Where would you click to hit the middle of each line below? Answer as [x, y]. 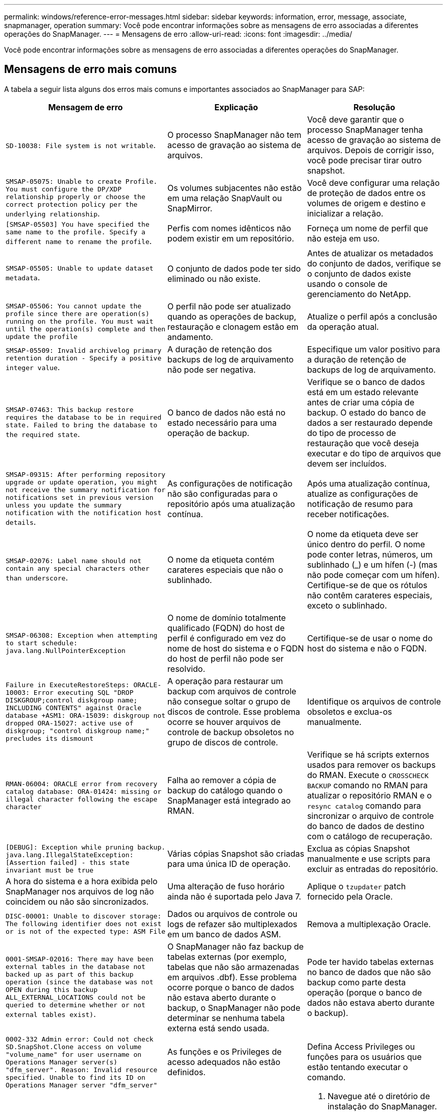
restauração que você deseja [363, 443]
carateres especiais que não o [225, 569]
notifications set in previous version [80, 497]
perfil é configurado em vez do [227, 638]
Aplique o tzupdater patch [356, 886]
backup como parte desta [356, 982]
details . [21, 522]
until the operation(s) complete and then [86, 329]
